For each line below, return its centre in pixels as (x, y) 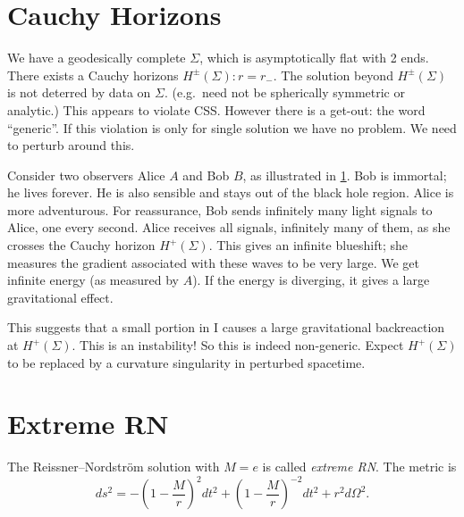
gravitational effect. (60, 297)
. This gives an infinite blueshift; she (308, 245)
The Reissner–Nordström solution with (114, 467)
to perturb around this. (71, 145)
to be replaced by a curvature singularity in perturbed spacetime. (186, 362)
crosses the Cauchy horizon (81, 245)
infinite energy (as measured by (93, 280)
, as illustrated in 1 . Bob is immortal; (345, 175)
